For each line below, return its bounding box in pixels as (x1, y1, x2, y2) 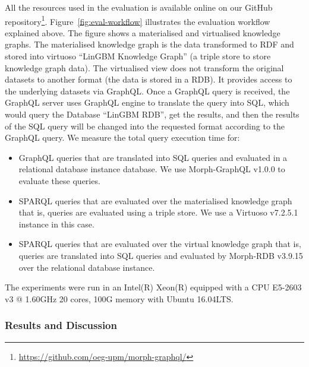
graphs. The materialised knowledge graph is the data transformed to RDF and (5, 38, 294, 50)
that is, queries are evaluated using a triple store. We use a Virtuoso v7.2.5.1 (18, 206, 298, 219)
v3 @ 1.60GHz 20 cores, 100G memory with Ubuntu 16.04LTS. (5, 292, 234, 305)
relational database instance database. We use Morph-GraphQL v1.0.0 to (18, 163, 285, 175)
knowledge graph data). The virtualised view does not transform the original (5, 61, 284, 74)
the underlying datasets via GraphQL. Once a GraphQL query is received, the (5, 84, 290, 97)
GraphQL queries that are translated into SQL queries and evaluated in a (18, 151, 288, 163)
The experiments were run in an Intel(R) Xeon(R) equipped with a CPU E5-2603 (5, 281, 302, 293)
